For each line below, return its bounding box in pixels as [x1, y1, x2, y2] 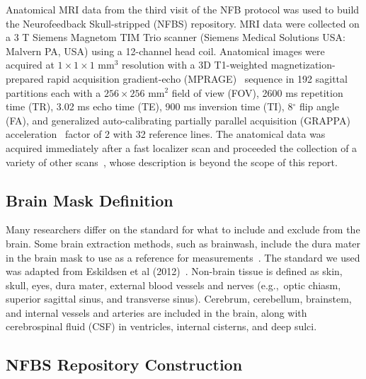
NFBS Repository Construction [6, 354, 243, 375]
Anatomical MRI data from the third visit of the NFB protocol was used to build [6, 2, 360, 16]
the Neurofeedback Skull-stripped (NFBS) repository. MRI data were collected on [6, 16, 360, 30]
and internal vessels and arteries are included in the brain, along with [6, 305, 307, 320]
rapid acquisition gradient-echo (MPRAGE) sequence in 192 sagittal [47, 71, 348, 86]
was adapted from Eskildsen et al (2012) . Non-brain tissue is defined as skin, [6, 264, 343, 279]
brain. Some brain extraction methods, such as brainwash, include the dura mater [6, 235, 361, 250]
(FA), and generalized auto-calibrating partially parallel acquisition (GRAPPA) [6, 112, 350, 127]
